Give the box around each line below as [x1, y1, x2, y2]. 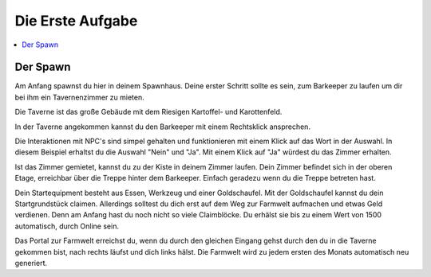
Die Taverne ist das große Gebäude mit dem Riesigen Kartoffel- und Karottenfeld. [14, 107, 283, 117]
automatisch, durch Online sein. [14, 221, 120, 231]
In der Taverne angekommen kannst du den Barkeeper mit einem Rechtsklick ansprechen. [14, 122, 311, 131]
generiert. [14, 258, 48, 267]
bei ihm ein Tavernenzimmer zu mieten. [14, 92, 145, 102]
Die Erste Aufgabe [14, 12, 138, 29]
